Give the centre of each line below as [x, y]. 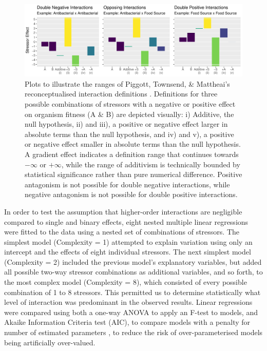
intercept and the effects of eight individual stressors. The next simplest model [128, 252]
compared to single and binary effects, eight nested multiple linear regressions [126, 221]
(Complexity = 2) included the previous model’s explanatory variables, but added [133, 261]
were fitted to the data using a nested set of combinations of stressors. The [122, 232]
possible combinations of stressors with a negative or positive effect [130, 103]
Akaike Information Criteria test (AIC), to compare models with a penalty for [127, 322]
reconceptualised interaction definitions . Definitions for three [121, 94]
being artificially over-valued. [50, 342]
